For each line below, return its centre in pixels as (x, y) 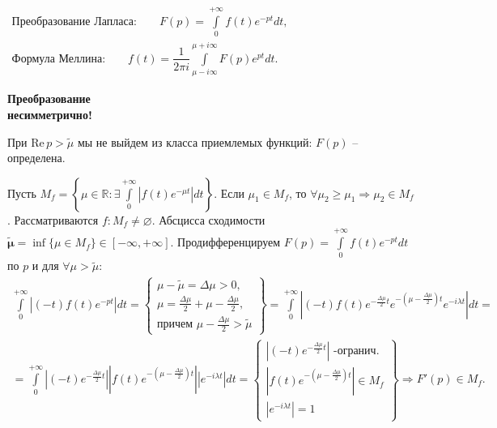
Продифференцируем (229, 242)
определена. (36, 158)
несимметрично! (50, 114)
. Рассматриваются (53, 219)
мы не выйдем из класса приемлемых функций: (195, 141)
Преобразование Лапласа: (74, 21)
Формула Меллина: (59, 59)
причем (175, 325)
